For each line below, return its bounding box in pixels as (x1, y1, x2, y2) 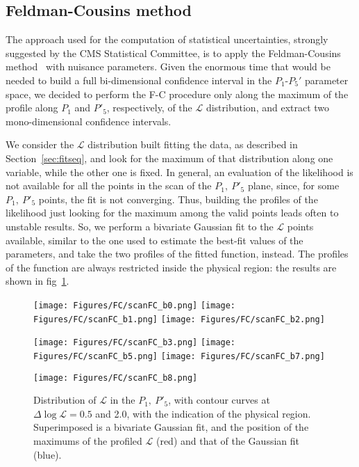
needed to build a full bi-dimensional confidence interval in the (6, 72, 272, 87)
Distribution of (33, 393, 97, 407)
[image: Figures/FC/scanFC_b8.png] (33, 372, 198, 383)
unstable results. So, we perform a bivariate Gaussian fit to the (6, 219, 274, 233)
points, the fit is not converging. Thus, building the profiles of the (38, 191, 318, 206)
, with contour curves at (168, 393, 270, 407)
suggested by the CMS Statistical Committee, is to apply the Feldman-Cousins (6, 45, 341, 60)
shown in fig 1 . (6, 274, 69, 288)
